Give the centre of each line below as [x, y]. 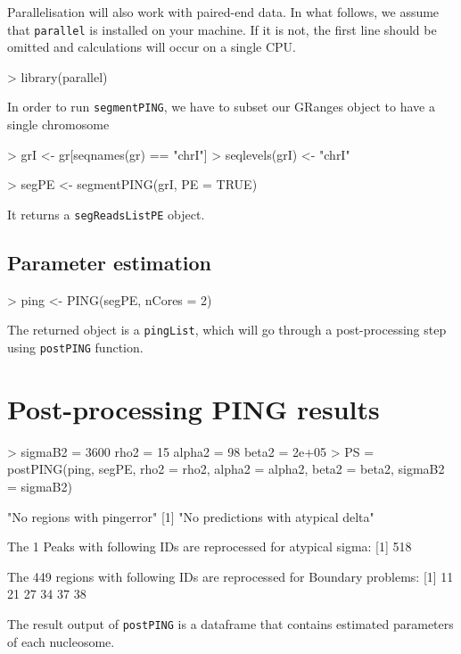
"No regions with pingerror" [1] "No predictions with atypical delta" [191, 516]
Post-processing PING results [193, 408]
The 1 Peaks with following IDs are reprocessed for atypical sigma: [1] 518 [210, 546]
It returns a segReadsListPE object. [106, 214]
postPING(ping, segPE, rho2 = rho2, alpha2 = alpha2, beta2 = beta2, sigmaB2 [226, 469]
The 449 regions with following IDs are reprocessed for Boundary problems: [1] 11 [230, 576]
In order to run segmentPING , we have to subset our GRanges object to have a [221, 107]
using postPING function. [75, 347]
